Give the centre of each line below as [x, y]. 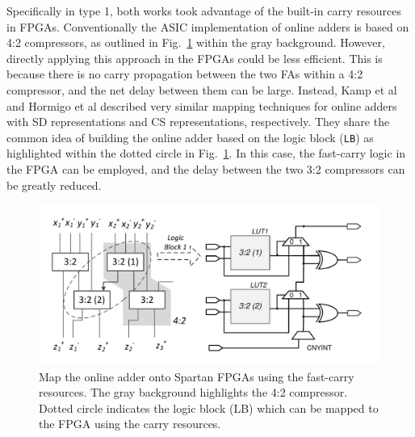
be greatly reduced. [54, 185]
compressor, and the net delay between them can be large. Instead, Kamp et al [202, 89]
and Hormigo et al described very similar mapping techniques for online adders [202, 105]
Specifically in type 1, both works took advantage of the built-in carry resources [204, 11]
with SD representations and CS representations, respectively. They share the [198, 122]
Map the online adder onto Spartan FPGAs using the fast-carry [197, 376]
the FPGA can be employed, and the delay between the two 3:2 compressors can [206, 169]
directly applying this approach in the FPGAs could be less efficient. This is [195, 58]
